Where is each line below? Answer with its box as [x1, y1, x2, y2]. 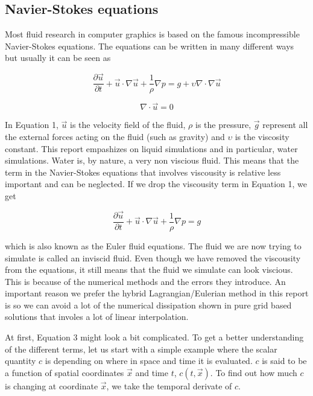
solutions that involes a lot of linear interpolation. [5, 310, 189, 323]
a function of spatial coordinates [5, 366, 124, 378]
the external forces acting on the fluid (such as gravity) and [5, 130, 225, 143]
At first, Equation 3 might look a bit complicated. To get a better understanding [5, 331, 304, 343]
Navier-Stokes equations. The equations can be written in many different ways [5, 39, 294, 52]
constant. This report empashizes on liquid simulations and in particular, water [5, 142, 298, 155]
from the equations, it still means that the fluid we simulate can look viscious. [5, 263, 293, 276]
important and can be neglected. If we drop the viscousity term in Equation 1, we [5, 177, 307, 190]
